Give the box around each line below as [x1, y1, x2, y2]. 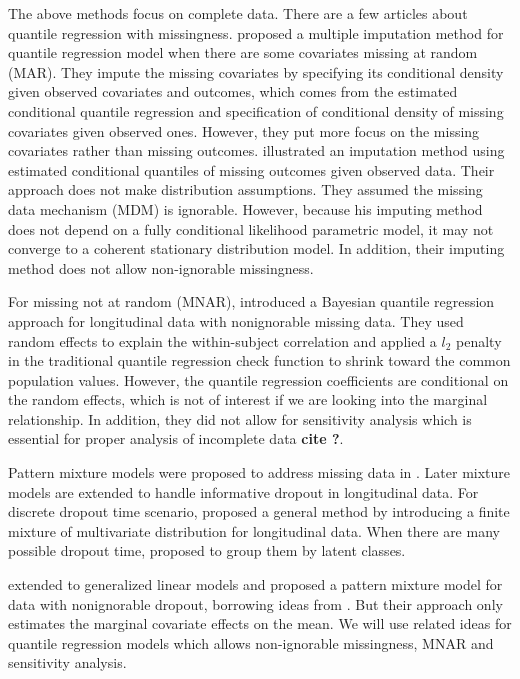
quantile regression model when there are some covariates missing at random [8, 42, 478, 63]
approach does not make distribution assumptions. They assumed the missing [8, 179, 483, 200]
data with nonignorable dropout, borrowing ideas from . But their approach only [8, 593, 503, 614]
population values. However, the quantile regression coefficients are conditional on [8, 369, 509, 390]
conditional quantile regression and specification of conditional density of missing [8, 100, 504, 121]
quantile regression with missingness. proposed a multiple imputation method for [8, 22, 504, 43]
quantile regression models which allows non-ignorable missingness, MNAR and [8, 632, 494, 653]
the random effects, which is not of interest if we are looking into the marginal [8, 389, 488, 410]
